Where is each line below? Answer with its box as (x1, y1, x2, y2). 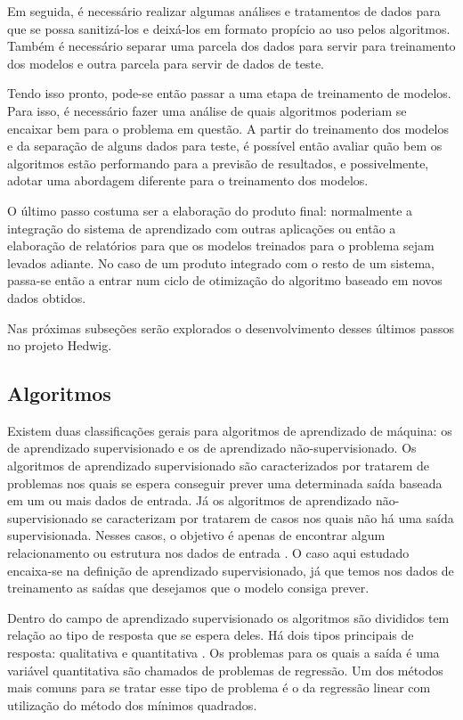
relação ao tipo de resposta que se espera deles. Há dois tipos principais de (7, 626, 414, 644)
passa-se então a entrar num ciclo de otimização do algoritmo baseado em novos (7, 271, 443, 290)
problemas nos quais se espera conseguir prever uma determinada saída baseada (7, 473, 443, 492)
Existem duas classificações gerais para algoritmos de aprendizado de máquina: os (7, 421, 452, 439)
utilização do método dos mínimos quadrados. (7, 695, 257, 714)
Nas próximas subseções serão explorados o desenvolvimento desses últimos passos (7, 318, 455, 337)
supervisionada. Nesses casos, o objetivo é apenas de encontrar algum (7, 526, 386, 544)
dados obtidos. (7, 288, 86, 307)
